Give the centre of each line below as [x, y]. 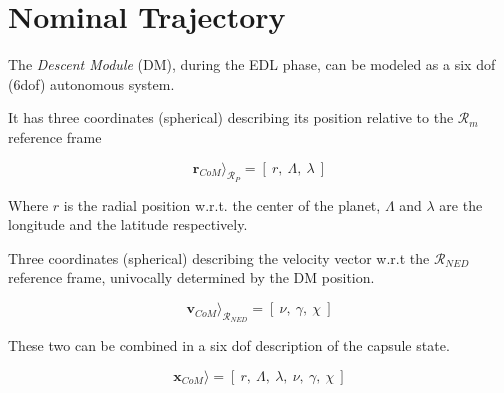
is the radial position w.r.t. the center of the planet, [222, 204]
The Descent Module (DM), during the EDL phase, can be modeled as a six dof [252, 64]
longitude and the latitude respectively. [128, 224]
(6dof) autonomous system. [91, 83]
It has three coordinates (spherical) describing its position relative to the [231, 117]
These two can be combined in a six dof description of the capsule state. [229, 345]
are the [461, 204]
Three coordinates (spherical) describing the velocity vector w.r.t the [219, 257]
